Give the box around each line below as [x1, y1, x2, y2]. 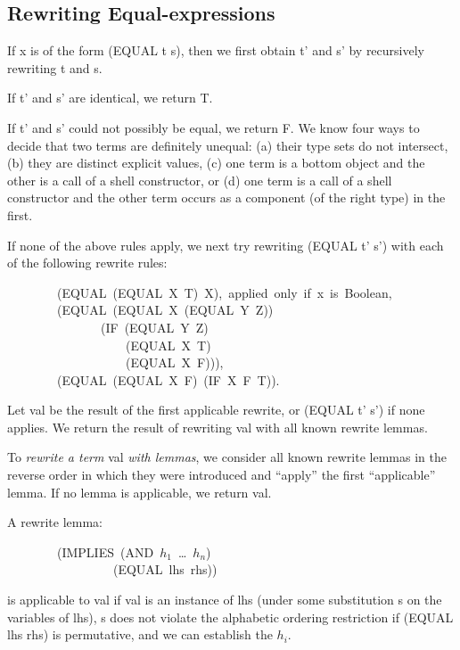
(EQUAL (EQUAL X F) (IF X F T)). [56, 370, 280, 389]
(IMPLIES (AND [56, 542, 154, 561]
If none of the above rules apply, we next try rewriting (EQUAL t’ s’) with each [7, 235, 444, 254]
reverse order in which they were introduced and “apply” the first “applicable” [7, 465, 436, 484]
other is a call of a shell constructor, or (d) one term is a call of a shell [7, 170, 392, 189]
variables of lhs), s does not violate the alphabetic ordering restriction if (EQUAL [7, 607, 454, 626]
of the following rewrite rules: [7, 253, 168, 272]
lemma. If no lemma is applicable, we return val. [7, 482, 272, 501]
